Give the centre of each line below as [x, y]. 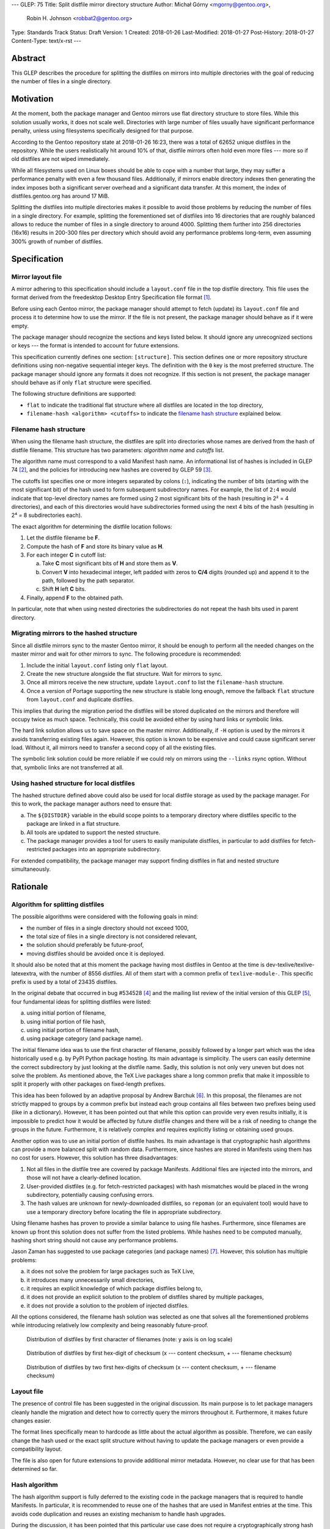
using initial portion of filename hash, [73, 1030]
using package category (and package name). [85, 1038]
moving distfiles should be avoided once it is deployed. [96, 953]
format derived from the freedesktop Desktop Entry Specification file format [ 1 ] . [112, 297]
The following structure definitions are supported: [74, 394]
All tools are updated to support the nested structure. [94, 832]
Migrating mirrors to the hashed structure [74, 633]
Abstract [28, 58]
